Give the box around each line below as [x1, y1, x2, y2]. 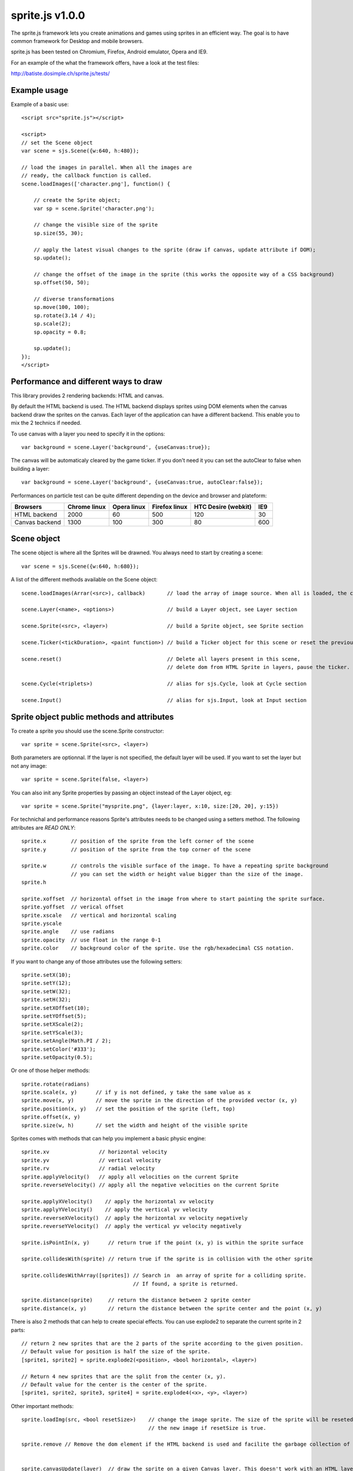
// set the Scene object [21, 139, 93, 146]
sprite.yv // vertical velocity [21, 1157, 161, 1163]
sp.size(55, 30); [33, 229, 84, 237]
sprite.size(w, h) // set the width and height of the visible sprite [21, 1121, 248, 1129]
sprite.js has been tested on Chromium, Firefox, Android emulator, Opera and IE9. [11, 48, 208, 55]
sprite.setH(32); [21, 996, 71, 1003]
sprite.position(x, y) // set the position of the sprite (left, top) [21, 1105, 235, 1112]
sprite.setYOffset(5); [21, 1013, 87, 1019]
